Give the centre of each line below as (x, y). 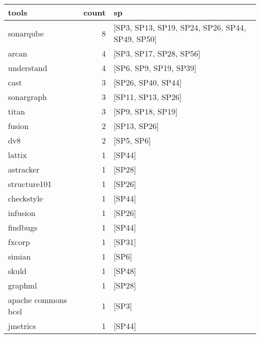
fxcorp (19, 242)
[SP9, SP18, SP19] (146, 111)
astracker (24, 169)
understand (28, 68)
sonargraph (27, 97)
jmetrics (22, 326)
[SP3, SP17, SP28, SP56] (157, 53)
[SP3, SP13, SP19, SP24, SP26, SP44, (180, 27)
